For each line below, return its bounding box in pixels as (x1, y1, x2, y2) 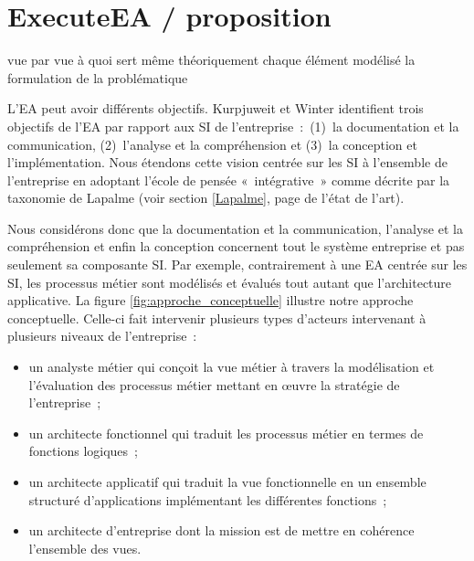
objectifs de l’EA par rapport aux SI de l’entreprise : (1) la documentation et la (7, 116, 459, 135)
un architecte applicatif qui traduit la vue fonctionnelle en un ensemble (28, 472, 427, 491)
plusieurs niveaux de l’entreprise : (7, 326, 197, 345)
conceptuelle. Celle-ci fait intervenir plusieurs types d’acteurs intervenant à (7, 308, 427, 327)
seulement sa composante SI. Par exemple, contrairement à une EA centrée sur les (7, 255, 468, 274)
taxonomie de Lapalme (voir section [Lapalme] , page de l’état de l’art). (7, 188, 405, 207)
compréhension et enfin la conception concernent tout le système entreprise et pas (7, 237, 465, 256)
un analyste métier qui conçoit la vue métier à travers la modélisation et (28, 357, 435, 376)
